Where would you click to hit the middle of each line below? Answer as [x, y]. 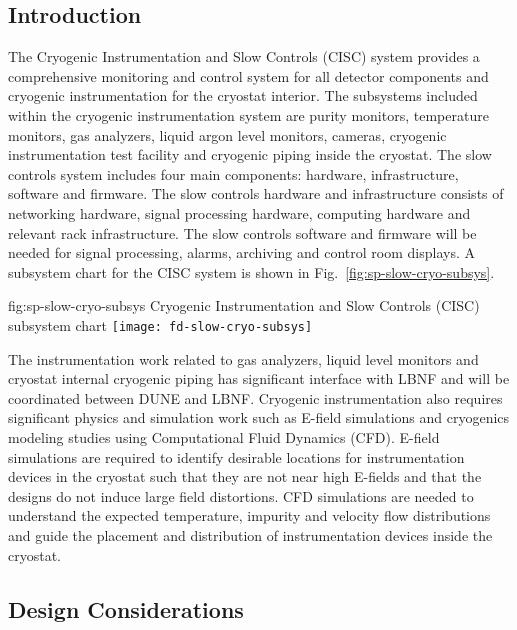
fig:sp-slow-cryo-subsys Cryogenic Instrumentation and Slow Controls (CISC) [244, 305]
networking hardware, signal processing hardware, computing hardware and [239, 212]
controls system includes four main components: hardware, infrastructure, [233, 173]
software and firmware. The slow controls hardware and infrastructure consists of [256, 193]
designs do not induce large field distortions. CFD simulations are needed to [241, 495]
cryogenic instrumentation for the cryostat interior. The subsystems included [243, 95]
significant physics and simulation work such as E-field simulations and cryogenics [259, 417]
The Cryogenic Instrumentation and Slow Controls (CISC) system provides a [244, 56]
